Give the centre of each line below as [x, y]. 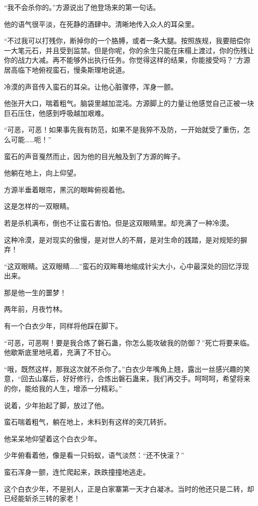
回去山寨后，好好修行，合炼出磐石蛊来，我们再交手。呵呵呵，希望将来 [136, 379]
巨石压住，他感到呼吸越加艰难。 [56, 113]
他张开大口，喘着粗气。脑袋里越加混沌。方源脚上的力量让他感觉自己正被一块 [129, 103]
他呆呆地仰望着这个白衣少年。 [53, 438]
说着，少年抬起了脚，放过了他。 [56, 405]
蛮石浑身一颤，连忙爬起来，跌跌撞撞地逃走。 [77, 472]
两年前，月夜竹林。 [35, 309]
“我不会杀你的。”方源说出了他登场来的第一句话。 [82, 7]
